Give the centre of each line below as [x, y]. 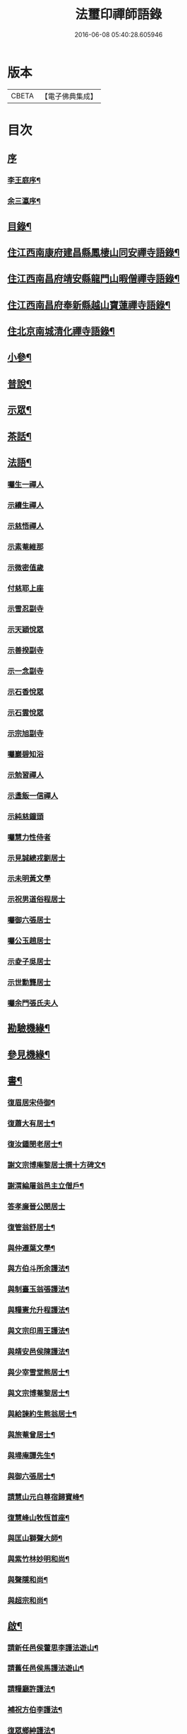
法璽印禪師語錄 [119, 15]
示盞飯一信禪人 [33, 795]
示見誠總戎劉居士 [36, 858]
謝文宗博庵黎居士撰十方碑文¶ [56, 1164]
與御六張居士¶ [31, 1476]
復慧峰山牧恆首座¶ [38, 1518]
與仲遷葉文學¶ [31, 1248]
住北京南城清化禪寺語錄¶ [61, 331]
